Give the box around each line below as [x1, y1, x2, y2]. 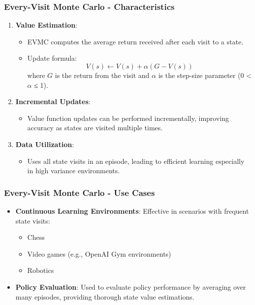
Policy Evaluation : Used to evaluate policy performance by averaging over [15, 281, 246, 292]
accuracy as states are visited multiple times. [27, 122, 163, 133]
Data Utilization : [15, 139, 74, 149]
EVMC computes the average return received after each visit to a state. [27, 36, 244, 46]
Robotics [27, 265, 54, 275]
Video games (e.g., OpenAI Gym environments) [27, 248, 171, 259]
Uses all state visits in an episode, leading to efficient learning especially [27, 155, 245, 166]
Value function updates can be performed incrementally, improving [27, 113, 229, 123]
